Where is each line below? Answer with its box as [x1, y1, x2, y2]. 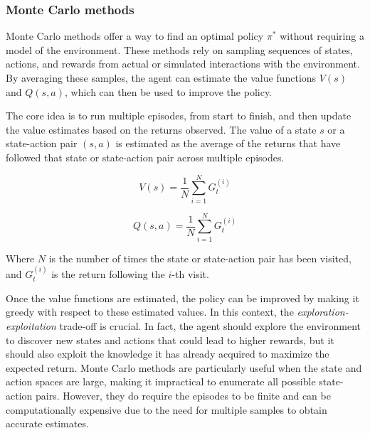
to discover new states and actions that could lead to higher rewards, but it [6, 332, 334, 347]
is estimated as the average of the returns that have [115, 136, 341, 151]
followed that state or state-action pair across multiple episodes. [6, 149, 285, 164]
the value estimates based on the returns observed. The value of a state [6, 122, 317, 137]
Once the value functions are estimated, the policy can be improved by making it [6, 290, 359, 305]
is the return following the [51, 267, 165, 282]
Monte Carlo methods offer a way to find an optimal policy [6, 28, 264, 43]
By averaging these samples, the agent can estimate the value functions [6, 70, 317, 85]
